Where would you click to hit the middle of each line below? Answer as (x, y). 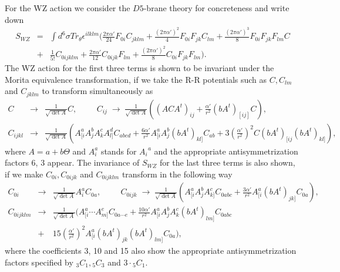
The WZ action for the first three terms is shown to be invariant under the (139, 67)
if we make (24, 174)
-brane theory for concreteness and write (216, 8)
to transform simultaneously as (97, 91)
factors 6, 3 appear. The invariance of (72, 162)
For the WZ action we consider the (68, 8)
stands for (119, 151)
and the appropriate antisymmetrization (226, 151)
